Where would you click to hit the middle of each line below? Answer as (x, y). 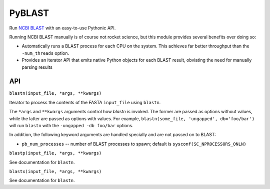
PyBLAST (29, 13)
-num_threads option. (45, 53)
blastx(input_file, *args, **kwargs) (55, 171)
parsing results (37, 67)
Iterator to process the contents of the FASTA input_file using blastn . (85, 102)
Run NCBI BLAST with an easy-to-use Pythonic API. (62, 28)
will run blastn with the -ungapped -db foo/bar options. (71, 125)
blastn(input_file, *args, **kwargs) (55, 93)
